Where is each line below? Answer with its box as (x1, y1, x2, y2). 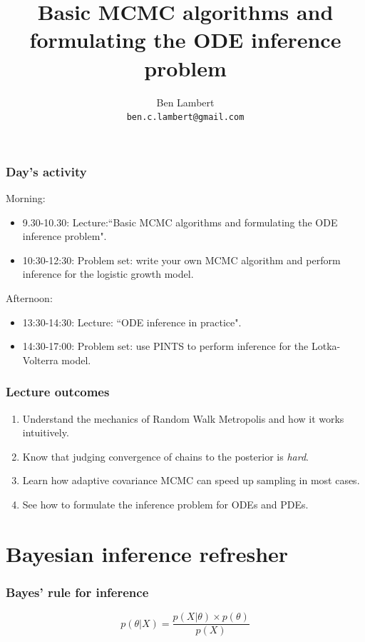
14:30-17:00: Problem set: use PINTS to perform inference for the (22, 338, 309, 353)
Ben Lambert (156, 94, 215, 109)
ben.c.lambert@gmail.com (126, 112, 245, 123)
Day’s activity (6, 162, 87, 180)
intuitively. (22, 425, 69, 440)
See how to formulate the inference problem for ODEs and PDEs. (22, 496, 309, 511)
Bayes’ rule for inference (6, 583, 149, 601)
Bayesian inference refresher (6, 538, 289, 568)
